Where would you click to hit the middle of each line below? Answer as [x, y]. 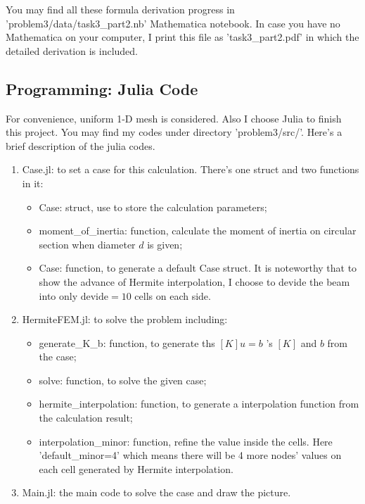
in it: [33, 183]
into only [58, 295]
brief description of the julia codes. [81, 145]
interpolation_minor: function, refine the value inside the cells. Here [186, 441]
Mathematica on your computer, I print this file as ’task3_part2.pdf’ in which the [182, 37]
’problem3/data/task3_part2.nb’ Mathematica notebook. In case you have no [173, 23]
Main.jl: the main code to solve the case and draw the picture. [156, 492]
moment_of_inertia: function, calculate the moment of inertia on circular [198, 231]
